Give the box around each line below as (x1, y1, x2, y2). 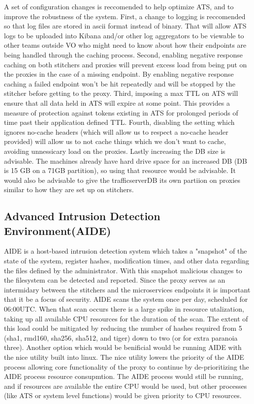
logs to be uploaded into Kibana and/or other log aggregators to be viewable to (4, 30, 244, 40)
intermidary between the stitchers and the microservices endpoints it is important (4, 284, 251, 294)
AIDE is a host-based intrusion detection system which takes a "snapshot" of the (4, 246, 247, 256)
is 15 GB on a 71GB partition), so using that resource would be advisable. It (4, 165, 236, 175)
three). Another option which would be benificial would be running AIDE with (4, 342, 242, 352)
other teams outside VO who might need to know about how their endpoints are (4, 40, 247, 50)
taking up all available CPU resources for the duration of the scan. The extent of (4, 313, 248, 323)
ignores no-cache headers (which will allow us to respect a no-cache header (4, 126, 228, 137)
